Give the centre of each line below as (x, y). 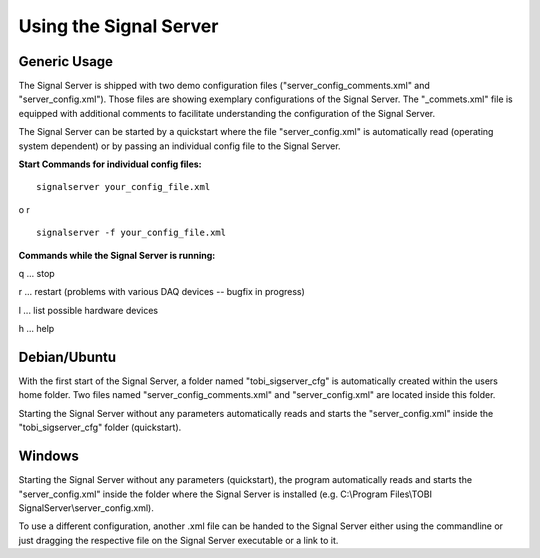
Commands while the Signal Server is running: (117, 255)
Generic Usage (66, 61)
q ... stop (36, 273)
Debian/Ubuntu (67, 356)
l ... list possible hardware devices (88, 310)
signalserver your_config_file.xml (123, 187)
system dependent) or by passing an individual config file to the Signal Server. (179, 146)
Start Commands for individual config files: (110, 164)
